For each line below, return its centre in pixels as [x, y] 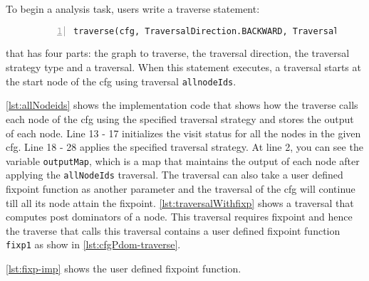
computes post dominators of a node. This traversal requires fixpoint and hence [179, 217]
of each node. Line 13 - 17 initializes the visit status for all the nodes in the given [183, 133]
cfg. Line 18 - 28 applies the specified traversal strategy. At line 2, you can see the [184, 147]
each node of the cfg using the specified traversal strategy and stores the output [180, 118]
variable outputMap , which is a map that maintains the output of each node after [183, 160]
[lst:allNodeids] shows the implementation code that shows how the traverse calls [182, 105]
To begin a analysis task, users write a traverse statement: [133, 9]
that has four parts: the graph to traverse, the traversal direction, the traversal [178, 53]
